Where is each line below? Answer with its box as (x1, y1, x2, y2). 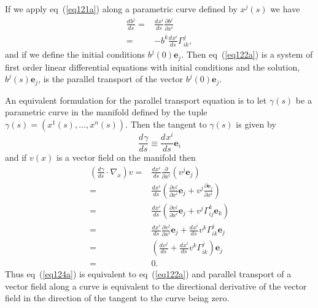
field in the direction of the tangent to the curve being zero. (5, 291, 230, 304)
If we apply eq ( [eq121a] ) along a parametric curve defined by (5, 2, 238, 15)
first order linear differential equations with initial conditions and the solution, (5, 60, 300, 73)
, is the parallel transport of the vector (38, 72, 184, 85)
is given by (236, 118, 276, 131)
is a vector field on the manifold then (56, 151, 196, 164)
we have (270, 2, 300, 15)
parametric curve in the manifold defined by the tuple (5, 106, 207, 118)
